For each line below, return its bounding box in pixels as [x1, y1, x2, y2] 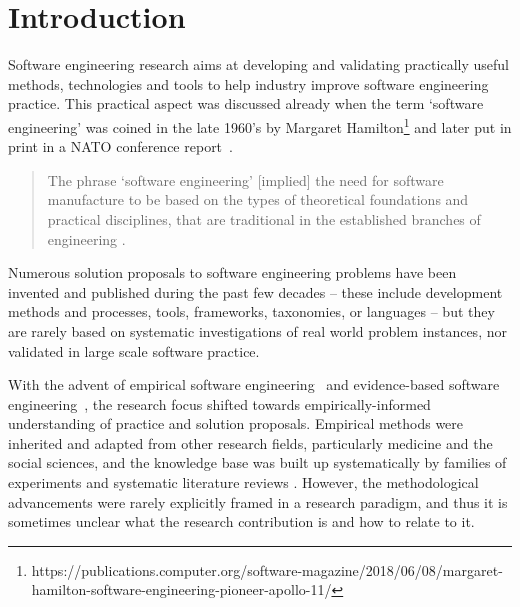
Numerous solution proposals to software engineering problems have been [8, 262, 457, 283]
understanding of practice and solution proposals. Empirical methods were [8, 413, 464, 434]
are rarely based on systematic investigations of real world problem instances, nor [8, 320, 507, 341]
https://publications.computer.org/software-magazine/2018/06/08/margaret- [31, 559, 503, 580]
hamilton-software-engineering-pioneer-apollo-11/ [31, 579, 332, 600]
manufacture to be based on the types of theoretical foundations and [47, 189, 469, 210]
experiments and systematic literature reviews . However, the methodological [8, 472, 479, 493]
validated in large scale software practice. [8, 340, 260, 361]
